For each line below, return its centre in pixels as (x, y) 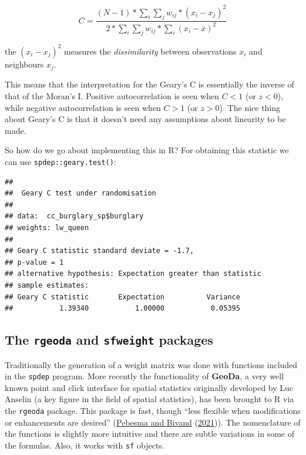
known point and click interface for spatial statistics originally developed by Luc (149, 387)
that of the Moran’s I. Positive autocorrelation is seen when (112, 96)
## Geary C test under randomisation (80, 193)
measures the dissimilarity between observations (150, 51)
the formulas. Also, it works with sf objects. (85, 445)
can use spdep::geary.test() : (60, 161)
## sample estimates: (47, 285)
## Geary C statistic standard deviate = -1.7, (100, 251)
